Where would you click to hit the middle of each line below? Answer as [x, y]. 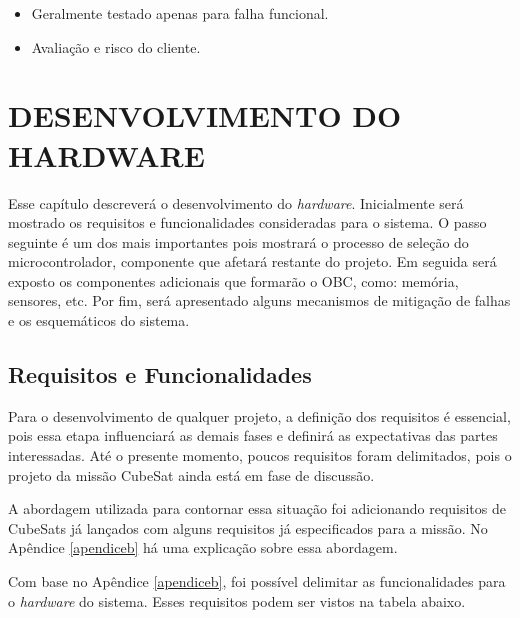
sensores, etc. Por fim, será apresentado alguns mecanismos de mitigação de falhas [259, 300]
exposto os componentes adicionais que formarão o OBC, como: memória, [233, 280]
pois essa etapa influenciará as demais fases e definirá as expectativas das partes [253, 435]
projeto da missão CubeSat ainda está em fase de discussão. [191, 474]
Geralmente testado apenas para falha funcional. [180, 13]
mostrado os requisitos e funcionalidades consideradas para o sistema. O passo [247, 222]
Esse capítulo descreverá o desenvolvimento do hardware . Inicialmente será [236, 202]
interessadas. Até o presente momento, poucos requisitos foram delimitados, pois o [260, 455]
